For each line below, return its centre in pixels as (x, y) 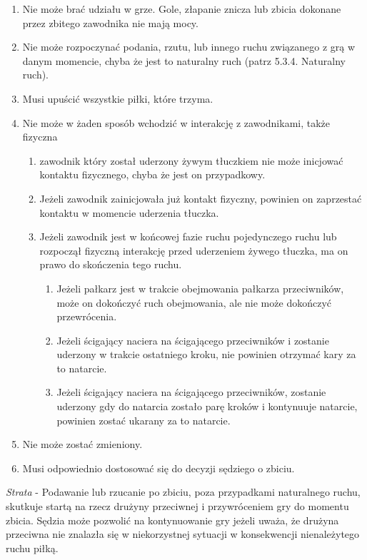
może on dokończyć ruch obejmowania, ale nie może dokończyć (194, 302)
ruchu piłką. (32, 548)
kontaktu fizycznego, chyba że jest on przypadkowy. (152, 174)
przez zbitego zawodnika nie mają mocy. (110, 22)
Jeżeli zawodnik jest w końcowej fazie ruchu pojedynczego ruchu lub (188, 236)
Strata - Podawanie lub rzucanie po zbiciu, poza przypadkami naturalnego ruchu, (183, 492)
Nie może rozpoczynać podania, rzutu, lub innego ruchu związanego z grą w (189, 47)
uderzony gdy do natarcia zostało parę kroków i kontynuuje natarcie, (207, 406)
